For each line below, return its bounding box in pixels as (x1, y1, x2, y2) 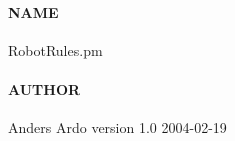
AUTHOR (8, 78, 81, 99)
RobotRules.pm (8, 39, 103, 60)
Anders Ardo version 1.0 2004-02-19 (8, 117, 227, 138)
